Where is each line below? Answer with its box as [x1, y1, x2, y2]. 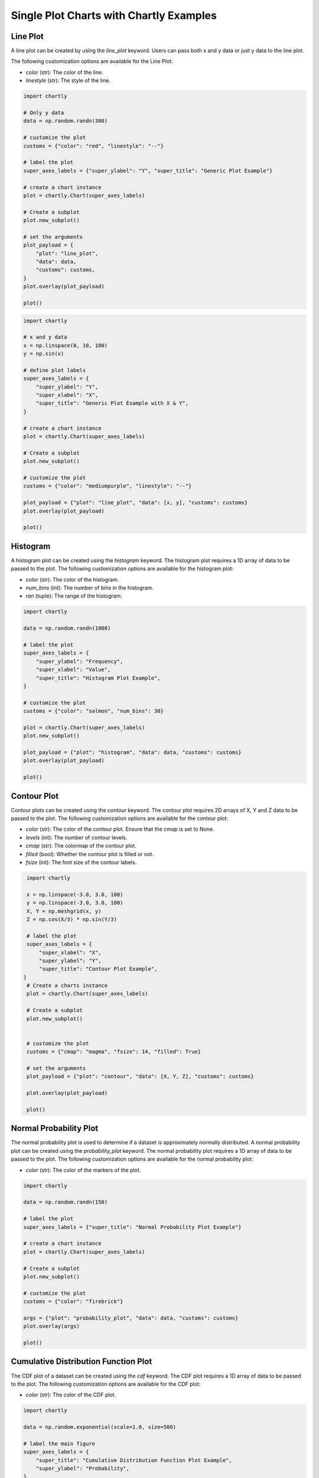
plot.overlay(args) [23, 1323, 80, 1330]
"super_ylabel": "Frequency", [35, 658, 123, 665]
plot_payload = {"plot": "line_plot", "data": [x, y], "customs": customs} [23, 500, 248, 506]
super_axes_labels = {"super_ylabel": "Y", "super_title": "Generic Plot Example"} [23, 167, 273, 174]
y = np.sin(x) [23, 351, 64, 357]
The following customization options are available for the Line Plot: [11, 58, 173, 65]
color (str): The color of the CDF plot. [25, 1391, 116, 1398]
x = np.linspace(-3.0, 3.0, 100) [27, 891, 123, 898]
